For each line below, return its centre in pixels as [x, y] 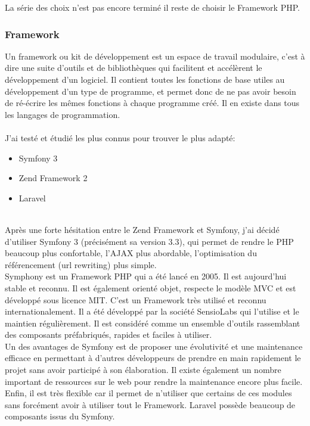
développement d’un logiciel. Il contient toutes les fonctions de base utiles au [145, 79]
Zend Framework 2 [53, 178]
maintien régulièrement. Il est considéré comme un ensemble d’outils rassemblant [153, 323]
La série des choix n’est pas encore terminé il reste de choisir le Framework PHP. [152, 7]
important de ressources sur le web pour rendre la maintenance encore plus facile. [154, 381]
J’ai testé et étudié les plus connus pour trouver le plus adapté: [120, 137]
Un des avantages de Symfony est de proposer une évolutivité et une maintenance [154, 346]
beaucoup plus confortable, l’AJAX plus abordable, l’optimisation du [131, 253]
